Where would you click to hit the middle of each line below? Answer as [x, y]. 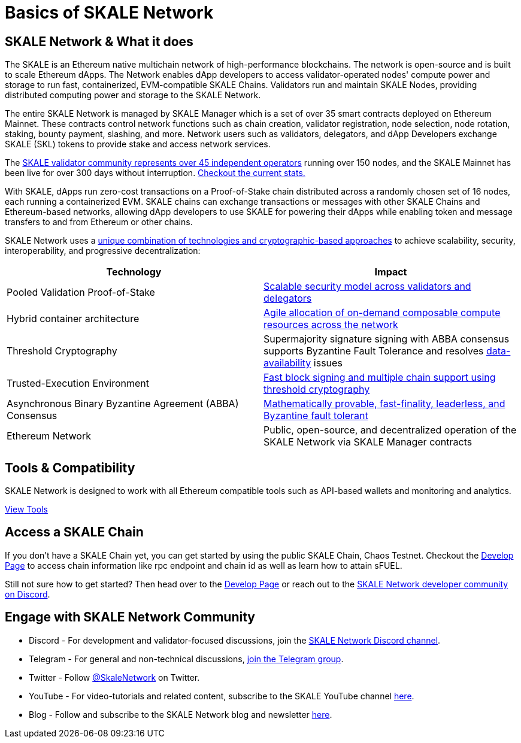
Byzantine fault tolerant [316, 416]
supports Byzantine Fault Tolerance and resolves [374, 351]
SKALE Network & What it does [99, 41]
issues [328, 363]
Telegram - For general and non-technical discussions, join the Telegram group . [186, 659]
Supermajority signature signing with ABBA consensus [387, 339]
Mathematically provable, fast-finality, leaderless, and [384, 404]
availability [287, 363]
